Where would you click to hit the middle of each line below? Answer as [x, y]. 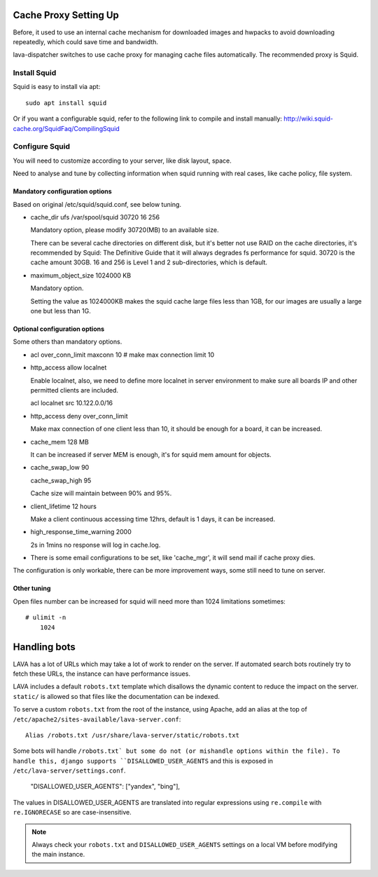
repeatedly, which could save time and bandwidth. [86, 41]
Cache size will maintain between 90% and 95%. [101, 494]
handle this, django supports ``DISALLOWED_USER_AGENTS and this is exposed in [143, 761]
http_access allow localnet [69, 367]
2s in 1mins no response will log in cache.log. [96, 545]
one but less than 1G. [61, 311]
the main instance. [58, 855]
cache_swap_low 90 [60, 468]
